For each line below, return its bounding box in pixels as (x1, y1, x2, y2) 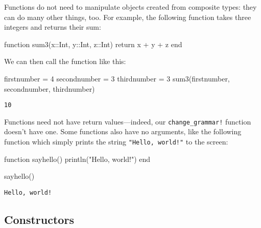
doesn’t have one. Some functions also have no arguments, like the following (4, 126, 242, 137)
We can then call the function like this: (4, 56, 126, 67)
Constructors (4, 211, 74, 227)
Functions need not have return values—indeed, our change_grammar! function (4, 116, 251, 127)
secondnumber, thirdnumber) (4, 83, 95, 94)
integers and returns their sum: (4, 22, 101, 32)
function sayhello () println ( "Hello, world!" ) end (4, 153, 151, 164)
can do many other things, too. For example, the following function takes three (4, 11, 251, 22)
